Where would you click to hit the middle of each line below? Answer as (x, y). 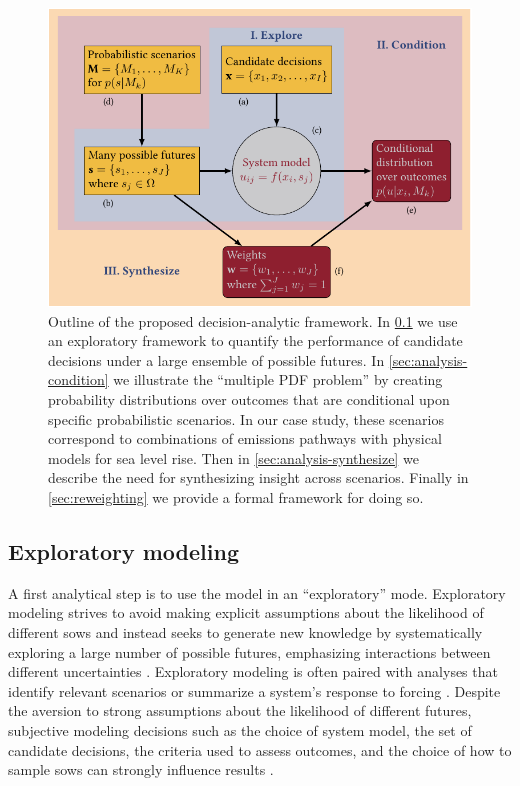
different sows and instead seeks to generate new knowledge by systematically (245, 631)
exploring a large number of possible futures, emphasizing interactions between (249, 651)
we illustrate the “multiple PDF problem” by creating (278, 379)
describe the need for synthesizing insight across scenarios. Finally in (258, 477)
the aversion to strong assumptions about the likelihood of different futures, (240, 710)
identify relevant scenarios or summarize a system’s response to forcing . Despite (254, 690)
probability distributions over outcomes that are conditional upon (249, 398)
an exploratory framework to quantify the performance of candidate (255, 340)
